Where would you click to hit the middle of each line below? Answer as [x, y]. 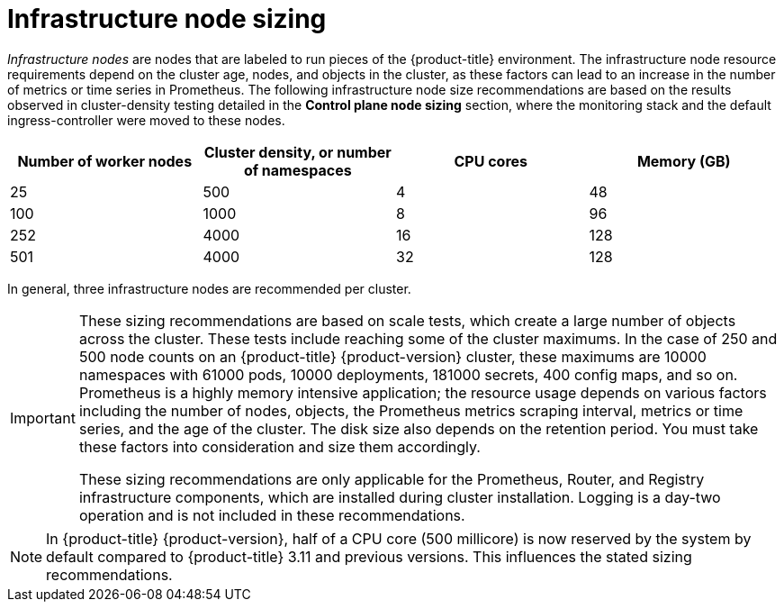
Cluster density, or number [297, 152]
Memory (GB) [684, 161]
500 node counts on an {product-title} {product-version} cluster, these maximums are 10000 [392, 356]
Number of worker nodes [105, 161]
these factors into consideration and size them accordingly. [279, 446]
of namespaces [297, 170]
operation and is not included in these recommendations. [272, 515]
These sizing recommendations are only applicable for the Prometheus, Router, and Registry [392, 479]
